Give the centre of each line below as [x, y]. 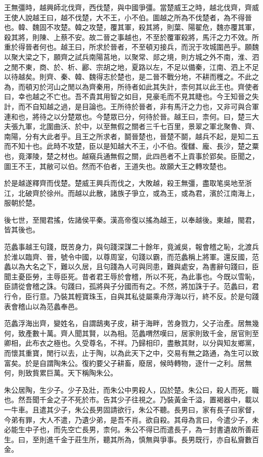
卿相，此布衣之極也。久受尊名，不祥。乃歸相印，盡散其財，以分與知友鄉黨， [131, 343]
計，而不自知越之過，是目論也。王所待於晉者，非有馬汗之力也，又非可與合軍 [131, 106]
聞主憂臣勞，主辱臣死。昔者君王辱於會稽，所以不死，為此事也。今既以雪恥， [131, 276]
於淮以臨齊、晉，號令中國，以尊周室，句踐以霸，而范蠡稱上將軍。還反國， [128, 256]
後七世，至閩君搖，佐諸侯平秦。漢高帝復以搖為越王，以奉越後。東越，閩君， [131, 219]
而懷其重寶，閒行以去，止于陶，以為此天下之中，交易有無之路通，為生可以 [128, 353]
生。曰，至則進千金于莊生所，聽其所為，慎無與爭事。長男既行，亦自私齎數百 [131, 439]
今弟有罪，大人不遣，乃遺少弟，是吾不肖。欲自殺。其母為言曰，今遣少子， [128, 419]
